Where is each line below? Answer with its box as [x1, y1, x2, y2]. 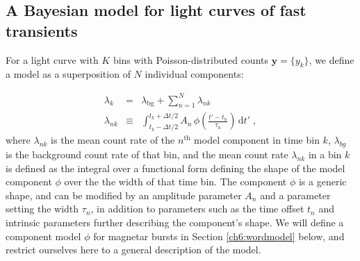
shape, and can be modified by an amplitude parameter [6, 187, 242, 202]
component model [6, 228, 81, 243]
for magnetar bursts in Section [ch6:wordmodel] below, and [93, 228, 345, 243]
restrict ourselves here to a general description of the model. [6, 242, 261, 257]
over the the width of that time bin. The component [64, 174, 287, 189]
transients [6, 19, 78, 41]
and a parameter [260, 187, 331, 202]
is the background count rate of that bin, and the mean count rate [6, 146, 288, 161]
